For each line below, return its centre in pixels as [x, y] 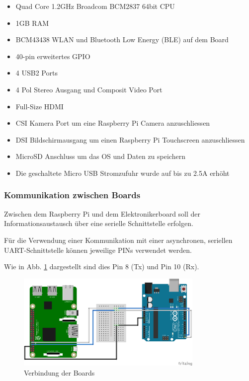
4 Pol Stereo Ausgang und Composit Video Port [89, 89]
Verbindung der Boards [59, 372]
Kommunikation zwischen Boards [72, 195]
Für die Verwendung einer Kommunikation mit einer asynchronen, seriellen [118, 240]
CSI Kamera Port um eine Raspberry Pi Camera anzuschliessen [113, 123]
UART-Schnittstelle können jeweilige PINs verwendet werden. [98, 250]
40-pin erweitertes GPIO [53, 56]
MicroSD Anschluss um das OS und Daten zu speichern [100, 156]
